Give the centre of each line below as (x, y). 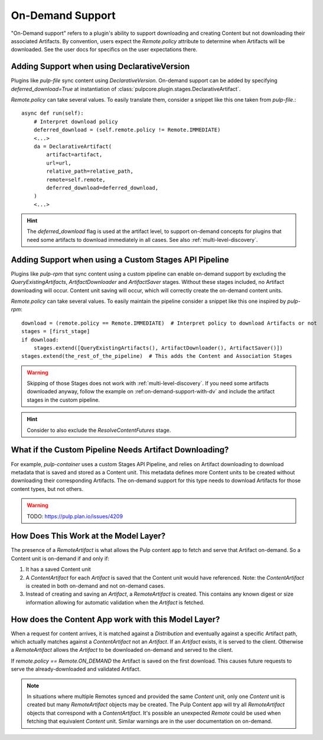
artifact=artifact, (74, 155)
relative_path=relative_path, (90, 171)
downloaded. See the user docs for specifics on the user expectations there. (104, 50)
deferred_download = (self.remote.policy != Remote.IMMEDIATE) (127, 130)
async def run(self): (53, 113)
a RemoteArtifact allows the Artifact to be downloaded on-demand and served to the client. (122, 650)
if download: (40, 340)
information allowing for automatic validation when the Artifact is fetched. (115, 602)
